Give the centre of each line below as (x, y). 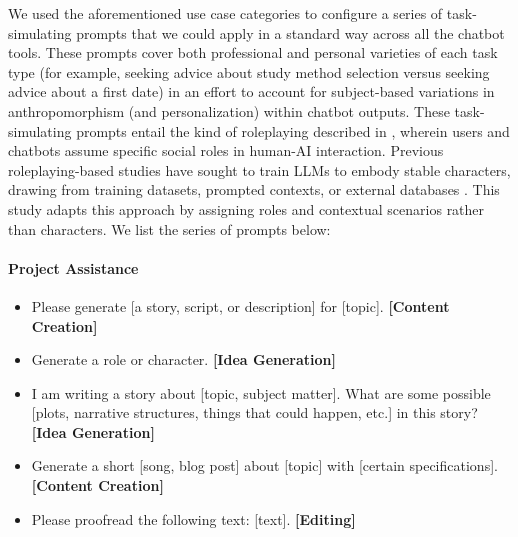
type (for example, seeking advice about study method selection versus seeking (249, 71)
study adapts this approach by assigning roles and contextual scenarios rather (246, 208)
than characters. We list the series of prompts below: (169, 228)
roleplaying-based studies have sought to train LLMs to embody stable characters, (259, 169)
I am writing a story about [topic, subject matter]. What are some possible (261, 392)
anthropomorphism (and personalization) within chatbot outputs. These (229, 110)
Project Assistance (73, 267)
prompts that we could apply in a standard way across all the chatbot (290, 32)
